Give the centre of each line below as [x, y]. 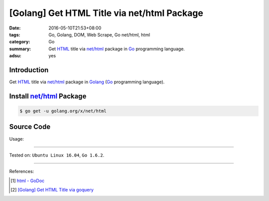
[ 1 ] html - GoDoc [28, 181]
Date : [15, 28]
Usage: [17, 139]
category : [20, 42]
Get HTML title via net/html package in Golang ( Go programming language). [87, 82]
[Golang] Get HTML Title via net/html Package [106, 13]
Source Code [30, 127]
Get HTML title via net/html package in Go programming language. [117, 49]
